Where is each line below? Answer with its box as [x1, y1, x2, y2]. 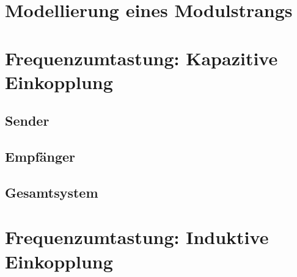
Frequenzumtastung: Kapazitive [5, 45, 278, 70]
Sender [5, 111, 50, 130]
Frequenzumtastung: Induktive [5, 225, 269, 250]
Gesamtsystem [5, 182, 98, 201]
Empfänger [5, 147, 76, 166]
